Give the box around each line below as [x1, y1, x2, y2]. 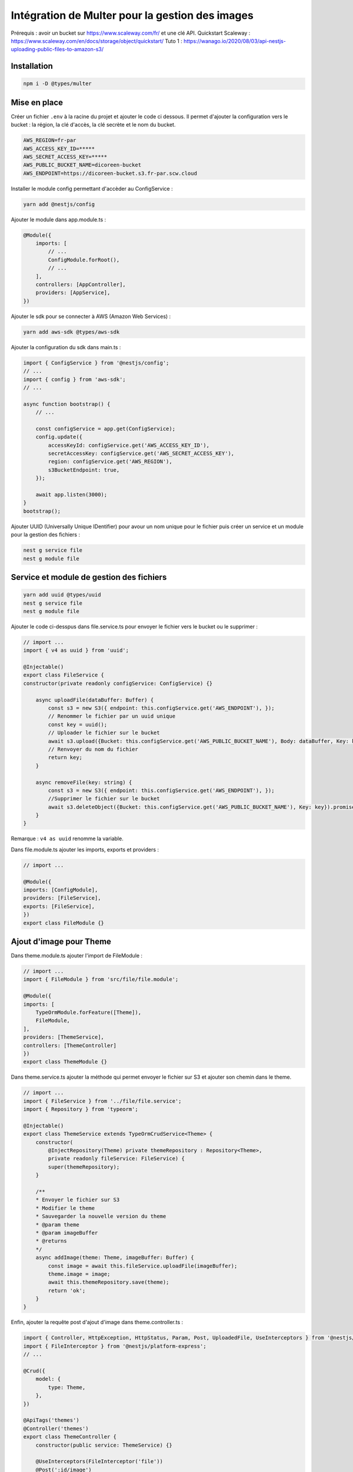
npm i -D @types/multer [23, 80, 92, 87]
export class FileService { [23, 672, 104, 678]
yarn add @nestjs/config [23, 201, 95, 207]
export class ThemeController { [23, 1434, 117, 1440]
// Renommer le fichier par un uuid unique [48, 713, 176, 720]
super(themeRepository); [48, 1163, 120, 1170]
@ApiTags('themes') [23, 1417, 79, 1424]
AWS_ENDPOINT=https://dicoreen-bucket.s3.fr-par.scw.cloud [23, 170, 197, 177]
